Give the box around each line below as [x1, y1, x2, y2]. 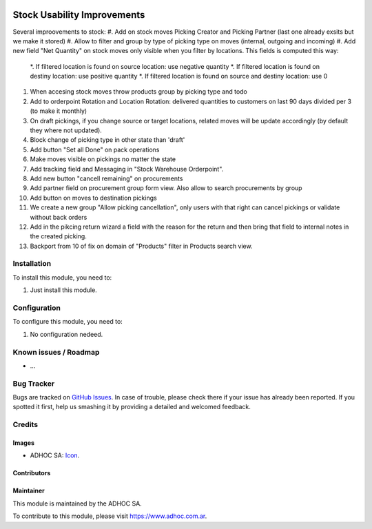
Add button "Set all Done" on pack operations [30, 145, 160, 154]
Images [12, 439, 34, 447]
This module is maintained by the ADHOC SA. [12, 499, 143, 508]
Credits [12, 420, 38, 430]
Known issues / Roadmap [12, 347, 100, 357]
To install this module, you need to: [12, 273, 112, 282]
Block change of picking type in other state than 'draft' [30, 136, 185, 144]
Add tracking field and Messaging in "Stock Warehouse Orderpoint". [30, 165, 224, 173]
